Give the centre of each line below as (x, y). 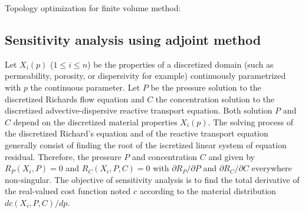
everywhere (272, 168)
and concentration (165, 156)
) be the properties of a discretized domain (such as (181, 64)
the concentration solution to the (215, 99)
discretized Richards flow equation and (75, 99)
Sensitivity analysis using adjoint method (133, 39)
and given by (232, 156)
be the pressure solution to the (206, 87)
